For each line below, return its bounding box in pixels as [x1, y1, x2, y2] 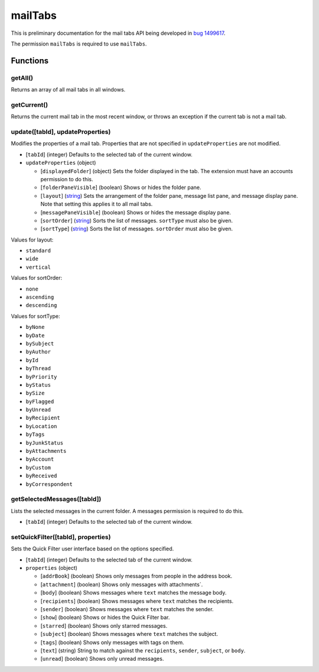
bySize [25, 390, 45, 397]
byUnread [25, 406, 51, 413]
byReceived [25, 472, 57, 479]
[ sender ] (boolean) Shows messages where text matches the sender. [40, 606, 214, 613]
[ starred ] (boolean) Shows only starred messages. [40, 622, 168, 629]
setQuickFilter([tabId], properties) [11, 533, 111, 541]
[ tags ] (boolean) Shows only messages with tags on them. [40, 638, 184, 646]
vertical [25, 263, 51, 270]
